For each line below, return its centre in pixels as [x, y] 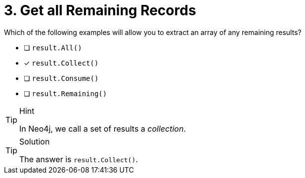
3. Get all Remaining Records [100, 10]
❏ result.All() [53, 47]
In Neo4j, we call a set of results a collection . [103, 128]
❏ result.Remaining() [65, 93]
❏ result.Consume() [61, 78]
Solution [35, 141]
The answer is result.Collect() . [79, 159]
